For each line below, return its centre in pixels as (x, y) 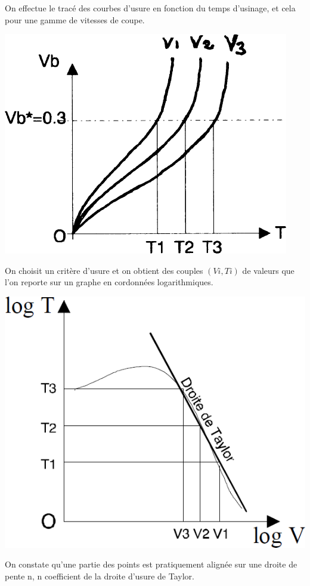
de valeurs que (268, 270)
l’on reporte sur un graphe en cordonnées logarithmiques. (109, 282)
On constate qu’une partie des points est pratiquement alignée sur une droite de (151, 564)
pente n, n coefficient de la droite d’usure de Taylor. (100, 576)
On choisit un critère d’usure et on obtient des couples (104, 270)
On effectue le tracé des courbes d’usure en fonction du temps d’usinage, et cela (150, 8)
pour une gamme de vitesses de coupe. (75, 19)
